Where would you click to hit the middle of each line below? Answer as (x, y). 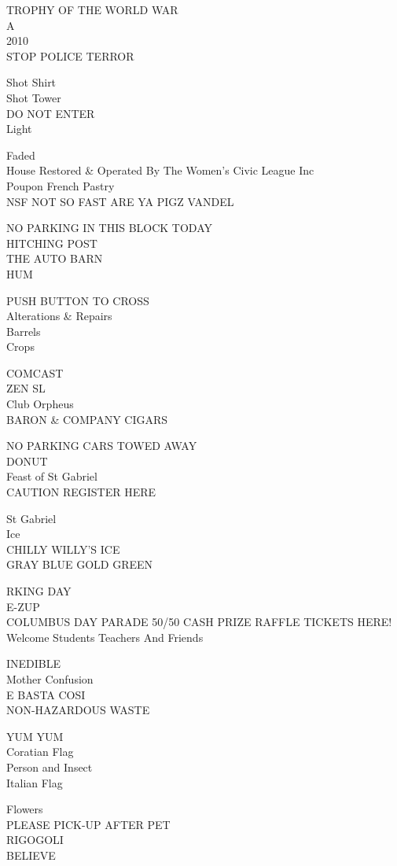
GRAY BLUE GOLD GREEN (80, 564)
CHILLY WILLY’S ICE (63, 549)
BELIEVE (31, 855)
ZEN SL (26, 388)
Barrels (24, 331)
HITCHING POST (52, 243)
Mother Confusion (50, 678)
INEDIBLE (34, 663)
